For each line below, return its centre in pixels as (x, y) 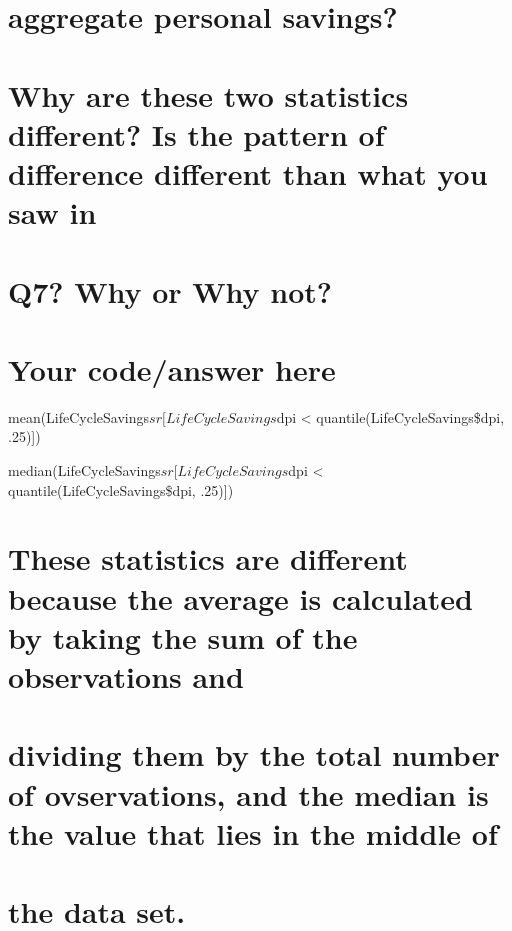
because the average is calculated (240, 597)
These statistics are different (208, 558)
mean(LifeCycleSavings (79, 416)
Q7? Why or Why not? (170, 290)
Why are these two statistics (208, 94)
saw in (52, 212)
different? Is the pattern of (196, 133)
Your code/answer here (172, 368)
